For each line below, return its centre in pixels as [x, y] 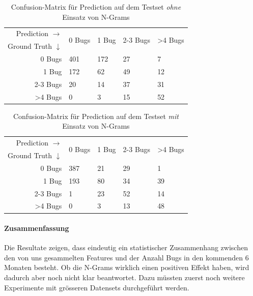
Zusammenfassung [37, 228]
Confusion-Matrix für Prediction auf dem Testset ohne [96, 7]
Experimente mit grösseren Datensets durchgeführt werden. [97, 287]
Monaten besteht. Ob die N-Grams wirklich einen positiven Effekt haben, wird [127, 267]
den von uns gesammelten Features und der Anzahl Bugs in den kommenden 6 [126, 257]
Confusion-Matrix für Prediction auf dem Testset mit [96, 116]
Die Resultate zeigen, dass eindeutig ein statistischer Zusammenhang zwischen [126, 247]
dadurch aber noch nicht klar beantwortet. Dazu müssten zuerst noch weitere [124, 277]
